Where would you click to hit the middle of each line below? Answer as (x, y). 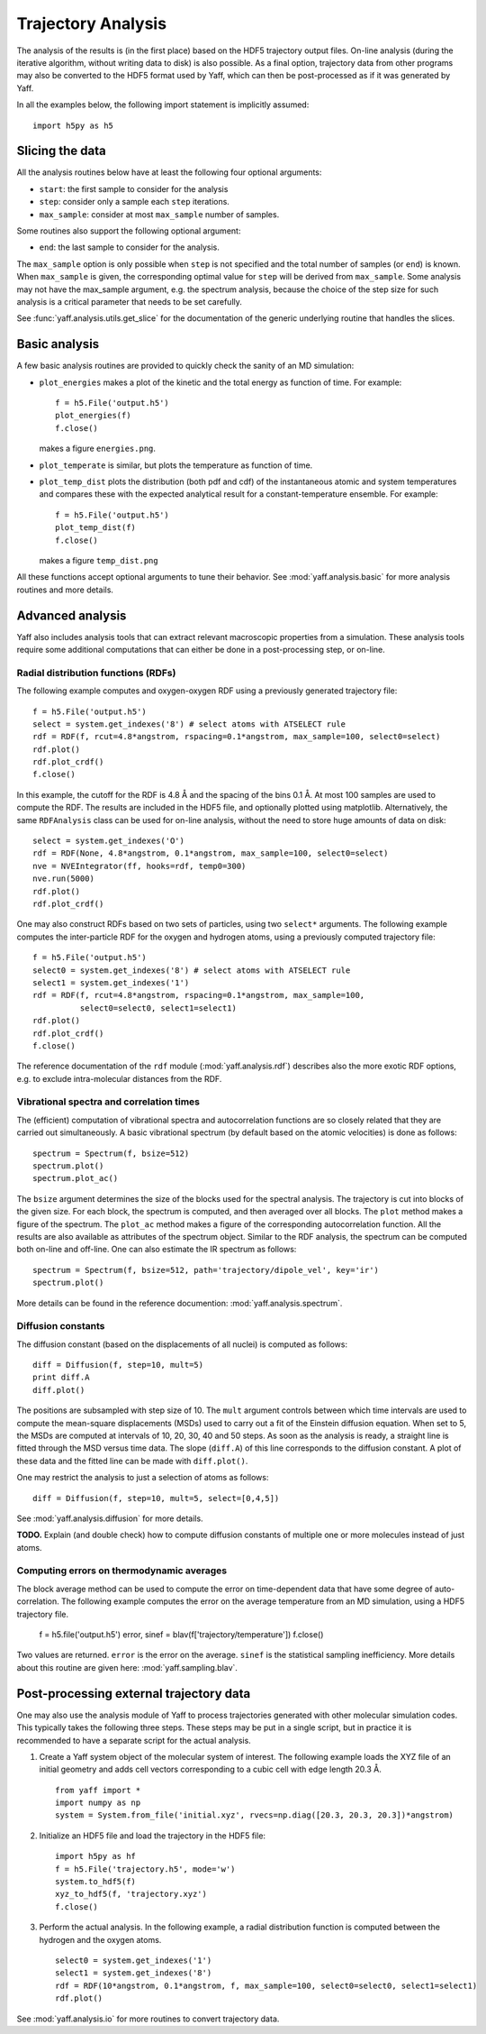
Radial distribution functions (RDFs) (96, 673)
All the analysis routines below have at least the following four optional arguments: (169, 172)
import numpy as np (98, 1803)
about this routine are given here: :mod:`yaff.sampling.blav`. (127, 1667)
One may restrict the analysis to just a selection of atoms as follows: (143, 1478)
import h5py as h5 (73, 125)
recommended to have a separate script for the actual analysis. (134, 1740)
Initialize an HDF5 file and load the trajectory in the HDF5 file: (152, 1836)
